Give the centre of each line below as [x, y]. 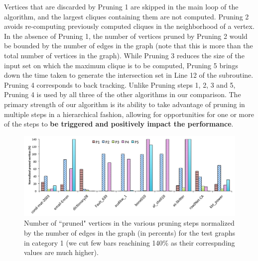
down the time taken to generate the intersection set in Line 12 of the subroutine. [129, 75]
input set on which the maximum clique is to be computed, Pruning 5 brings [121, 65]
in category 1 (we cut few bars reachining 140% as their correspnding [129, 242]
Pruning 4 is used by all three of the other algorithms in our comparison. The [123, 94]
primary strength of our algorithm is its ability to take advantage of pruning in [125, 104]
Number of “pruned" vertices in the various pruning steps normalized [129, 223]
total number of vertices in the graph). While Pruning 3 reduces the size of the [124, 55]
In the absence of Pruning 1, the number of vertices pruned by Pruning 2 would [126, 36]
